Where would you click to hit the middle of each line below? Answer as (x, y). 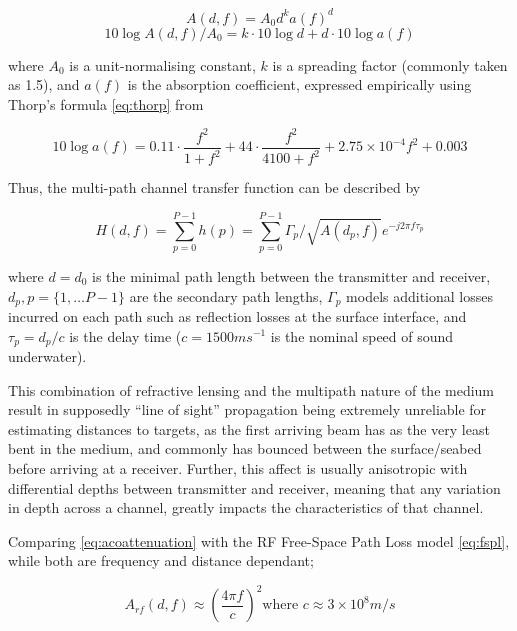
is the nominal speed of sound (362, 335)
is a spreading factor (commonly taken (390, 64)
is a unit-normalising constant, (162, 64)
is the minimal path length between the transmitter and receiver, (291, 275)
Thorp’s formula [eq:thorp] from (106, 103)
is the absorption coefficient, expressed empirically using (299, 84)
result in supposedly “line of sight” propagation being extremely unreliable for (247, 409)
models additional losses (419, 295)
